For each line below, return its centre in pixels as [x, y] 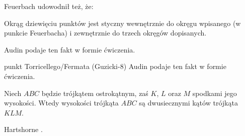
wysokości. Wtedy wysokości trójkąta [61, 103]
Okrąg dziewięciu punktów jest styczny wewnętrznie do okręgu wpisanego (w [122, 23]
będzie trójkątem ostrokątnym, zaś [95, 93]
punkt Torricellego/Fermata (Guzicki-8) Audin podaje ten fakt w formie [115, 66]
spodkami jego [215, 93]
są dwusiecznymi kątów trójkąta [188, 103]
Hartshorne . [23, 129]
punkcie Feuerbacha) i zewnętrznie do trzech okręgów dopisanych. [105, 33]
